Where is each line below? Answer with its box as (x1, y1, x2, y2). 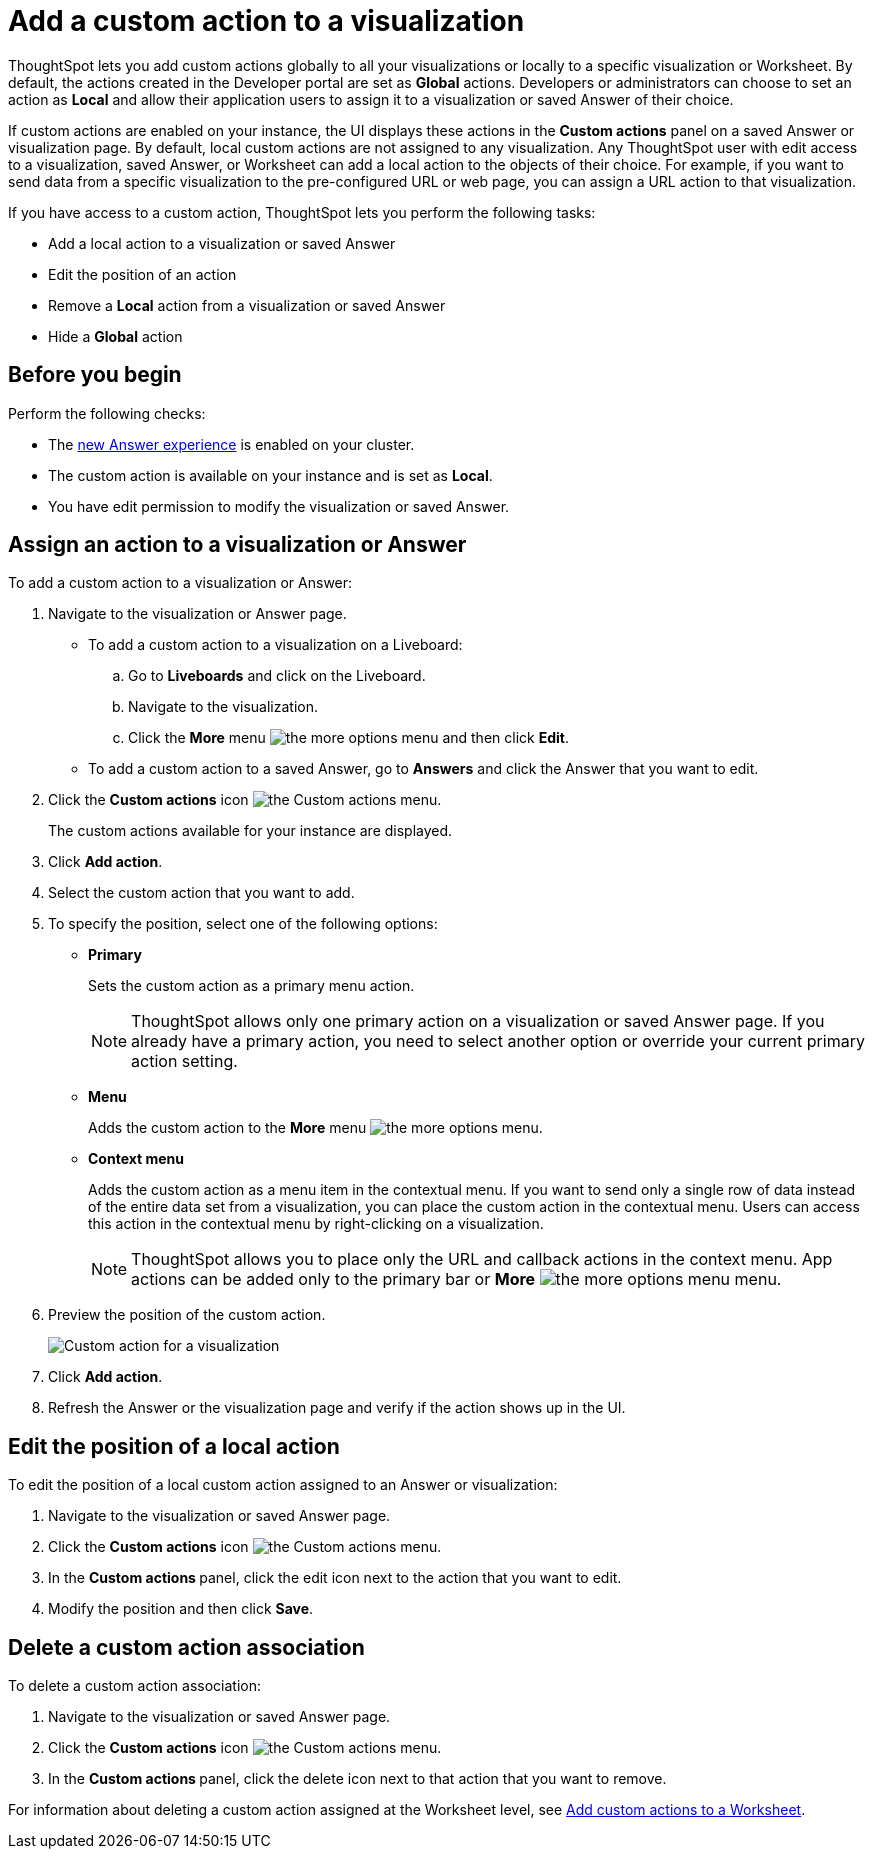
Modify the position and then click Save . (48, 1600, 314, 1618)
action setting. (131, 1051, 238, 1072)
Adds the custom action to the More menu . (88, 1119, 543, 1137)
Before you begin (8, 362, 182, 388)
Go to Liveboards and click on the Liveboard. (128, 667, 426, 685)
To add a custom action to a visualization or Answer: (8, 574, 353, 592)
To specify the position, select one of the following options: (48, 915, 438, 933)
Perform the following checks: (8, 404, 206, 422)
